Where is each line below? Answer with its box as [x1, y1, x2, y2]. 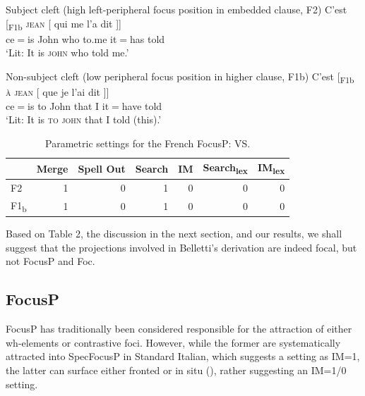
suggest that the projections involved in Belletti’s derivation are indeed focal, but [6, 240, 357, 254]
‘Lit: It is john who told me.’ [6, 45, 129, 60]
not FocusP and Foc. [6, 254, 95, 268]
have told [121, 98, 162, 113]
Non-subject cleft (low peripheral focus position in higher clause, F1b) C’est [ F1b [6, 68, 354, 85]
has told [130, 31, 165, 46]
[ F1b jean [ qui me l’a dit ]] [6, 16, 121, 32]
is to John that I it [28, 98, 109, 113]
